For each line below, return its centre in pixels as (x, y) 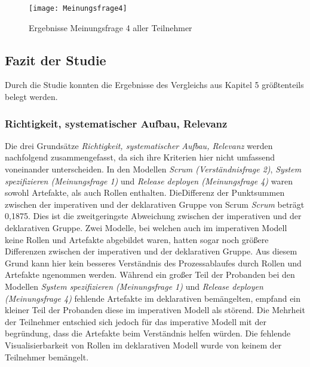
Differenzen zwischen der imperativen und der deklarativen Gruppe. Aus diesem (151, 251)
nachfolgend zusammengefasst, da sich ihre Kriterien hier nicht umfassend (140, 157)
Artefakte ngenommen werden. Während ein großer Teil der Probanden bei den (150, 275)
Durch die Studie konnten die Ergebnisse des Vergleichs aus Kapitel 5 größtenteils (154, 85)
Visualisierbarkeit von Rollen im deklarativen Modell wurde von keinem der (143, 345)
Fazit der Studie (56, 60)
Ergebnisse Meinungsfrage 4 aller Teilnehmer (111, 27)
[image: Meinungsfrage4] (78, 8)
